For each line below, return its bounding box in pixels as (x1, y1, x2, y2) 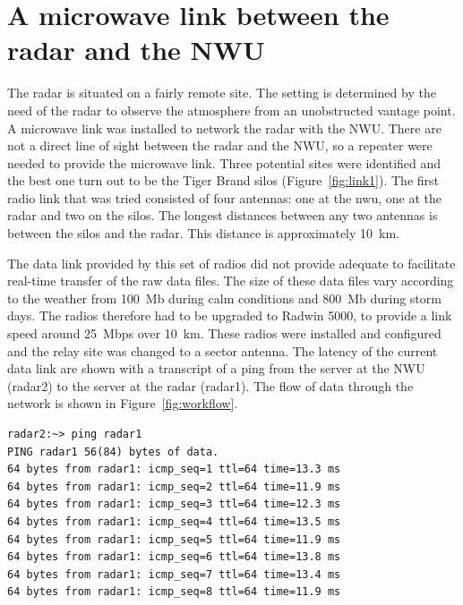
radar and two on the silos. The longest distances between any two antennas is (7, 206, 438, 225)
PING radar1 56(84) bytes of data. (7, 445, 219, 458)
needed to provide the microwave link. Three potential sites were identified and (7, 153, 442, 172)
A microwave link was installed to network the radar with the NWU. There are (7, 118, 442, 137)
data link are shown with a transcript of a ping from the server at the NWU (7, 359, 425, 378)
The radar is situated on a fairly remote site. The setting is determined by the (7, 83, 436, 102)
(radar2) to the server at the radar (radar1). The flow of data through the (7, 376, 414, 395)
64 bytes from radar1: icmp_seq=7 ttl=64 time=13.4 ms (7, 567, 341, 581)
